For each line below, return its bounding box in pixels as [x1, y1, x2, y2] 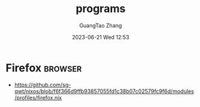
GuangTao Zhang [79, 22, 122, 29]
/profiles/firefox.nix [14, 94, 63, 101]
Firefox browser [5, 61, 82, 74]
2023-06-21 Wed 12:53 [72, 33, 130, 41]
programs [75, 2, 126, 16]
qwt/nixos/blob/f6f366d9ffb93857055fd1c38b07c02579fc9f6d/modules [14, 87, 194, 95]
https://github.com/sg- [14, 81, 72, 88]
